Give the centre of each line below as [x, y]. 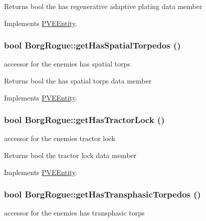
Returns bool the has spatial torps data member [78, 80]
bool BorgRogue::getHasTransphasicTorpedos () [103, 194]
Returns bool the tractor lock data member [70, 155]
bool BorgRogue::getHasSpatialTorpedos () [93, 45]
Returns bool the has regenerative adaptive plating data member [103, 6]
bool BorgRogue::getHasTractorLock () [84, 120]
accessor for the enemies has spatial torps [67, 64]
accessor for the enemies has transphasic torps [74, 213]
